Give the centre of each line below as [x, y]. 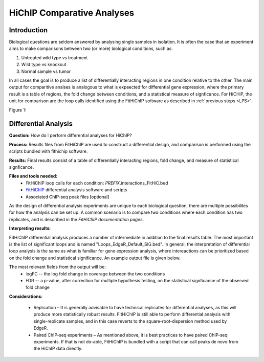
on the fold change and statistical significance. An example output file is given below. [95, 258]
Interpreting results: [30, 228]
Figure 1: [18, 110]
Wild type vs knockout [44, 65]
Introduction [28, 30]
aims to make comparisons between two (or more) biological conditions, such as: [91, 48]
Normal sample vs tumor [46, 71]
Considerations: [26, 296]
